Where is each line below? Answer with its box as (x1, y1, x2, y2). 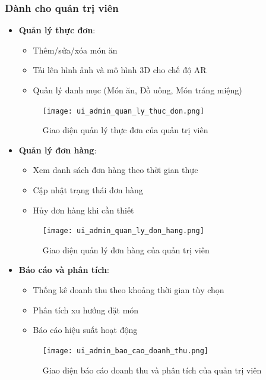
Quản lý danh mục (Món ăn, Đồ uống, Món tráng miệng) (33, 84, 242, 96)
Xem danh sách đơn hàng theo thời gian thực (33, 164, 198, 176)
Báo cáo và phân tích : (18, 263, 109, 276)
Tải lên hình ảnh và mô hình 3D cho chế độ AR (33, 64, 207, 76)
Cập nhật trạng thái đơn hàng (33, 184, 143, 196)
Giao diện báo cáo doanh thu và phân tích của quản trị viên (42, 363, 262, 376)
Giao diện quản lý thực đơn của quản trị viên (42, 124, 208, 136)
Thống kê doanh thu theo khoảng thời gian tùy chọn (33, 284, 224, 296)
